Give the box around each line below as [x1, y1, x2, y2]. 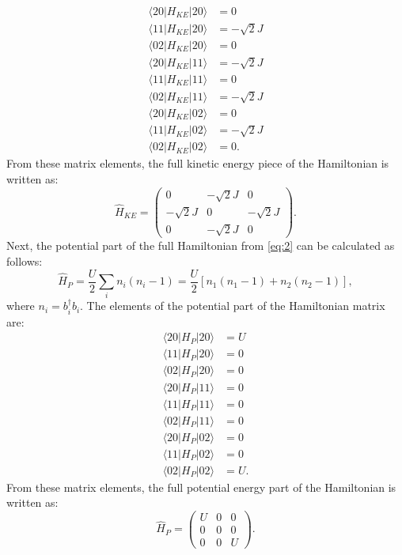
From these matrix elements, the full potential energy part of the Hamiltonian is [6, 478, 396, 495]
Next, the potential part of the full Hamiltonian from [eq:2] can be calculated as [6, 237, 395, 254]
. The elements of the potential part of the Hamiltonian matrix [80, 297, 385, 314]
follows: [6, 253, 43, 269]
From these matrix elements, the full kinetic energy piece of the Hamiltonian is [6, 155, 389, 172]
